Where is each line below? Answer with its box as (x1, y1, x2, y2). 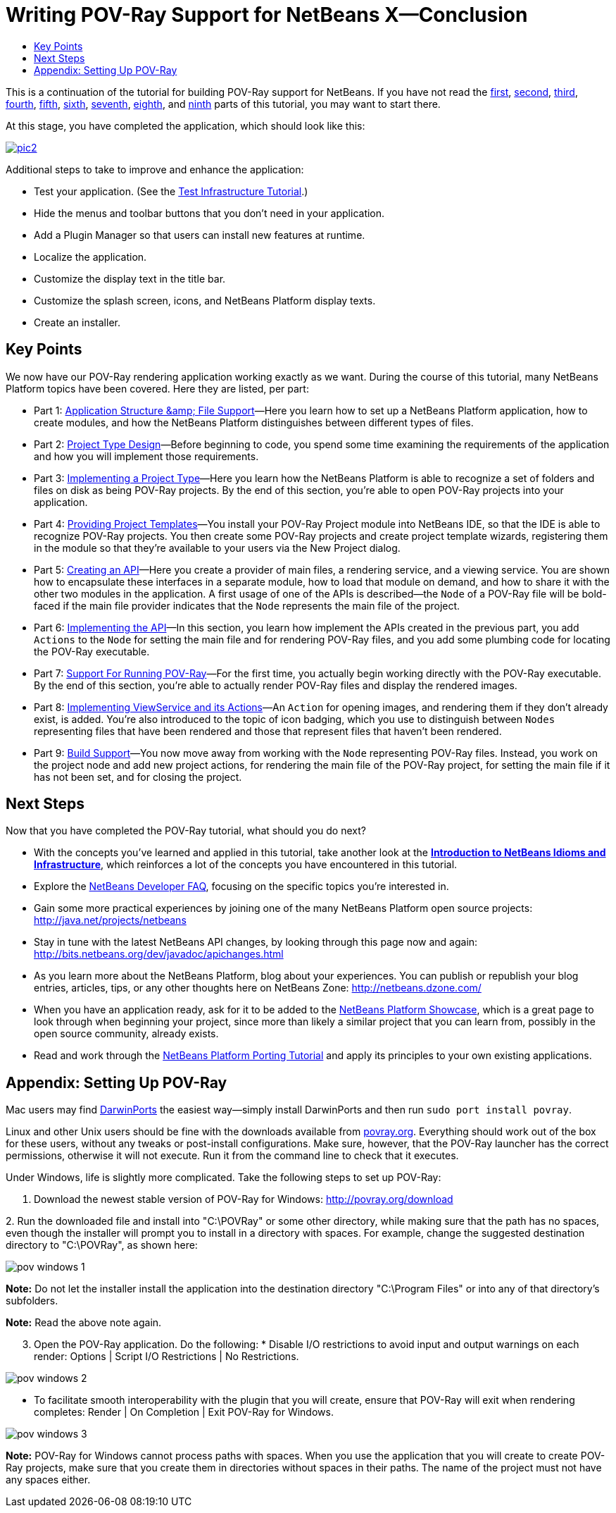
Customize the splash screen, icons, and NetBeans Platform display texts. (34, 294, 376, 307)
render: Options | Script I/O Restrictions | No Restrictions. (34, 1350, 299, 1363)
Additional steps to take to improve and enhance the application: (6, 163, 304, 175)
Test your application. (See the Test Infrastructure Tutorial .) (34, 185, 308, 197)
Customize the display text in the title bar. (34, 272, 226, 285)
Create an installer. (34, 316, 120, 328)
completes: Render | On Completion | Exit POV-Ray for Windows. (34, 1406, 334, 1419)
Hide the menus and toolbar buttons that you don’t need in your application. (34, 206, 385, 219)
